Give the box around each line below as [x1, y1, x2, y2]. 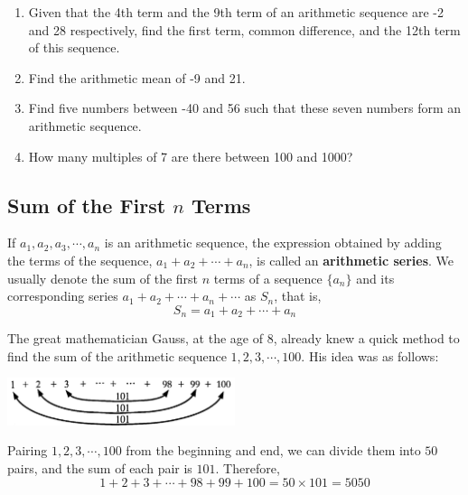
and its [356, 268, 395, 287]
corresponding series [7, 286, 118, 305]
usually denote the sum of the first [7, 268, 199, 287]
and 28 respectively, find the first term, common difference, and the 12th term [28, 20, 461, 39]
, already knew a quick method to [273, 329, 460, 348]
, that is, [274, 286, 322, 305]
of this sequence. [28, 38, 120, 57]
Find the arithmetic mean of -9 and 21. [28, 68, 246, 87]
